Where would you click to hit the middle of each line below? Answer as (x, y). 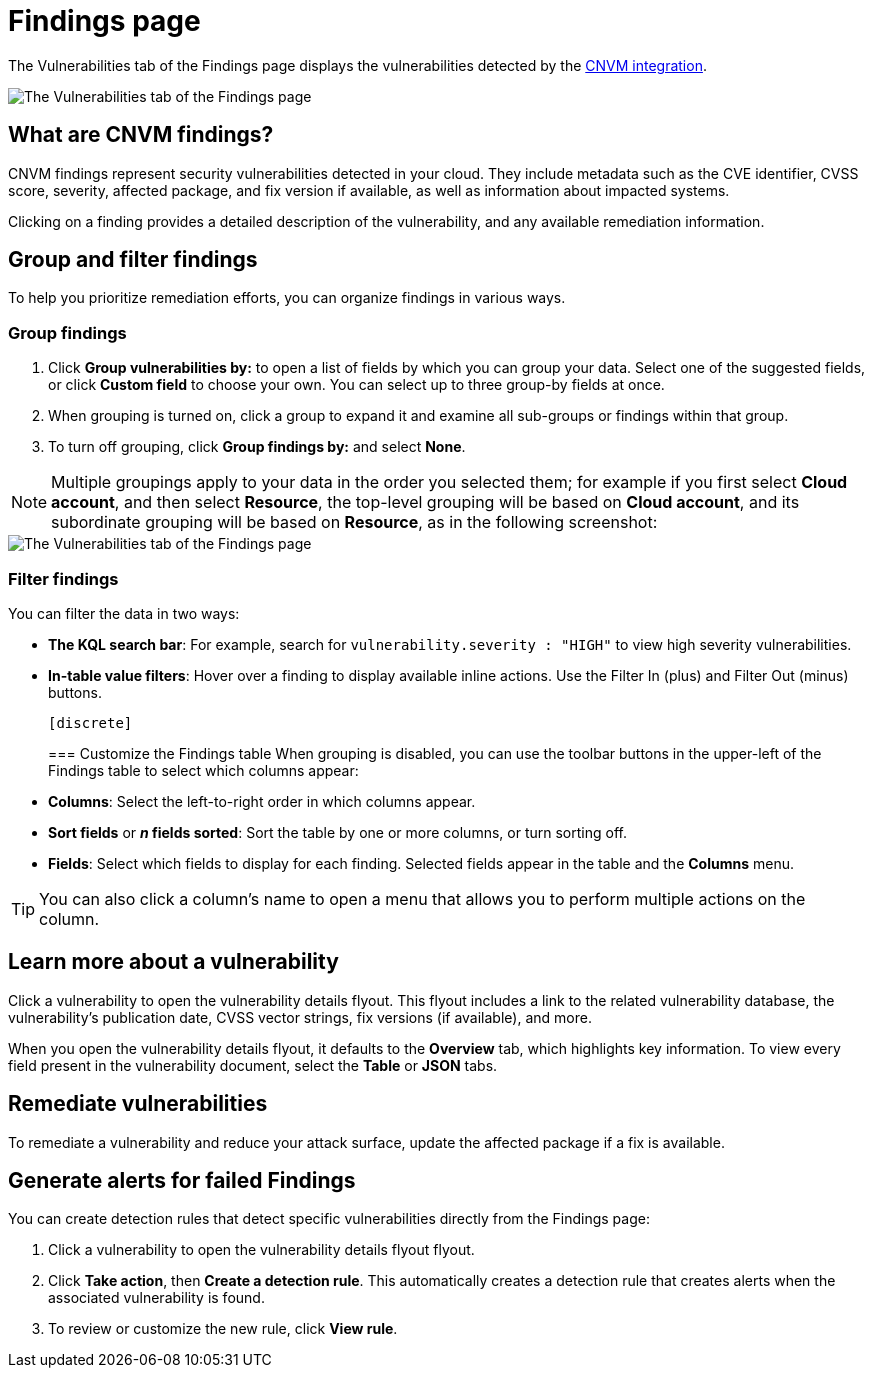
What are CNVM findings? (141, 135)
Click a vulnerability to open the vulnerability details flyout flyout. (261, 1250)
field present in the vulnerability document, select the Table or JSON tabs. (253, 1065)
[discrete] (90, 722)
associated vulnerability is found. (156, 1298)
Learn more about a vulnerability (173, 962)
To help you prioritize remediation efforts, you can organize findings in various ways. (287, 298)
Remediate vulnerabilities (138, 1104)
